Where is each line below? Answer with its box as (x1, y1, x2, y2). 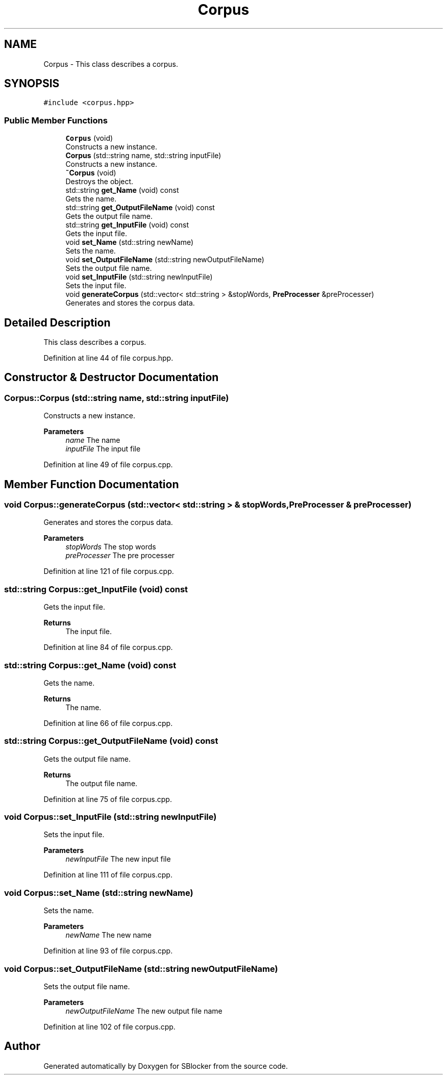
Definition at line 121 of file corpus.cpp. (43, 567, 174, 576)
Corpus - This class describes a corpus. (43, 59, 178, 68)
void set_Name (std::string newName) (65, 238, 194, 247)
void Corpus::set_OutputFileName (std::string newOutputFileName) (4, 963, 278, 974)
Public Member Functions (4, 115, 108, 126)
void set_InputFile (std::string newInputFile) (65, 272, 213, 282)
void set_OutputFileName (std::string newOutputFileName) (65, 255, 264, 264)
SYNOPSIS (4, 77, 60, 90)
